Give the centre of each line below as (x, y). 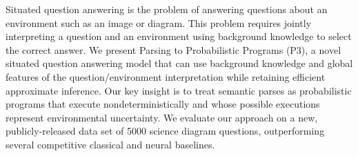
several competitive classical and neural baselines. (110, 144)
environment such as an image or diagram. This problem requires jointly (159, 22)
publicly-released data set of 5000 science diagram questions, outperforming (165, 131)
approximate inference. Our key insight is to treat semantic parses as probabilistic (179, 90)
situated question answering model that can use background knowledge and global (179, 63)
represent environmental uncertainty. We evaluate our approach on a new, (162, 117)
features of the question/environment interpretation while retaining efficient (166, 76)
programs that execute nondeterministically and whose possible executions (163, 104)
